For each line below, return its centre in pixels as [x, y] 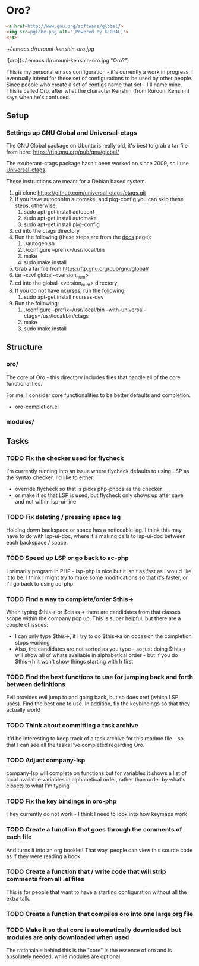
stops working [32, 643]
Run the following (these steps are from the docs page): [83, 237]
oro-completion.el [37, 407]
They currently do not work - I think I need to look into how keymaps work [97, 814]
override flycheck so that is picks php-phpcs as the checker [88, 489]
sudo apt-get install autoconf [59, 212]
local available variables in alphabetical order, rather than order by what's [96, 779]
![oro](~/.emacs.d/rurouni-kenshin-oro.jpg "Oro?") [68, 60]
